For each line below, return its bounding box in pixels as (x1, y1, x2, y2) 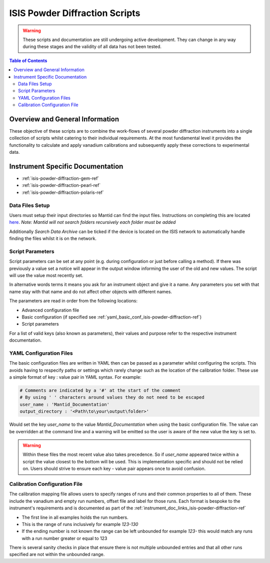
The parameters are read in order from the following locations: (9, 298, 137, 304)
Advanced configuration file (21, 307, 79, 313)
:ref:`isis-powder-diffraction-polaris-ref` (21, 189, 104, 195)
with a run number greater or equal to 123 (21, 535, 107, 541)
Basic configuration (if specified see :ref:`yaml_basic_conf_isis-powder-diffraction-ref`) (21, 314, 202, 320)
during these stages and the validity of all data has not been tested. (22, 44, 162, 50)
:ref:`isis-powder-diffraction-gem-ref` (21, 175, 99, 181)
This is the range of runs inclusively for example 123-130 (21, 521, 138, 527)
